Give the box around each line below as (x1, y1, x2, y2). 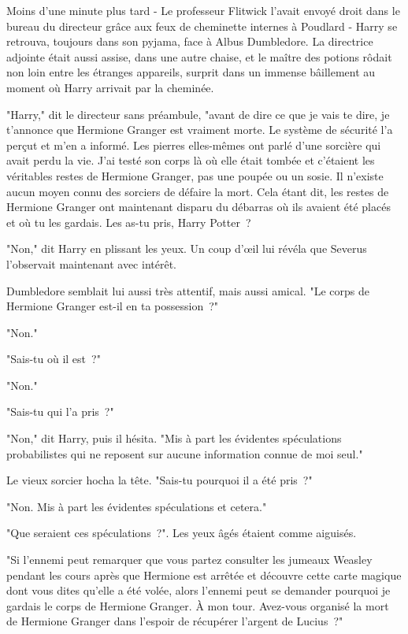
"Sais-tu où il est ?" (6, 350, 101, 367)
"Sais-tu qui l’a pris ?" (6, 403, 114, 420)
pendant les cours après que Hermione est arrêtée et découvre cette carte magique (6, 566, 402, 583)
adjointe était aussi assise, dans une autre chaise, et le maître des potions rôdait (6, 48, 392, 65)
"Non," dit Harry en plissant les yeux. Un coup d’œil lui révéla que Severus (6, 240, 367, 257)
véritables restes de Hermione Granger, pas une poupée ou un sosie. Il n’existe (6, 167, 384, 184)
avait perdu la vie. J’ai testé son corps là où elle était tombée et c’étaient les (6, 152, 375, 169)
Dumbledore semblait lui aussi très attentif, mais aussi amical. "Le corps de (6, 282, 369, 298)
